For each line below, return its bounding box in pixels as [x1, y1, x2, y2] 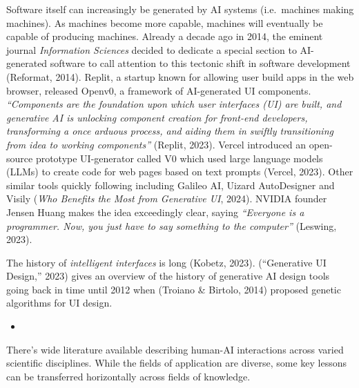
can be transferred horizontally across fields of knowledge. [6, 369, 251, 383]
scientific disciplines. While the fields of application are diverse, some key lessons [6, 356, 347, 370]
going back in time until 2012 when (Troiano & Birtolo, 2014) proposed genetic [6, 282, 341, 296]
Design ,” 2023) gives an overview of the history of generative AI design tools [6, 269, 330, 283]
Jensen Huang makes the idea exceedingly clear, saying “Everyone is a [6, 204, 304, 219]
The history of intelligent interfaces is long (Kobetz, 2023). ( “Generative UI [6, 255, 327, 269]
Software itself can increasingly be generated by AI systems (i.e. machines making [6, 2, 354, 16]
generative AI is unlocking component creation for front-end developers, [6, 110, 308, 124]
